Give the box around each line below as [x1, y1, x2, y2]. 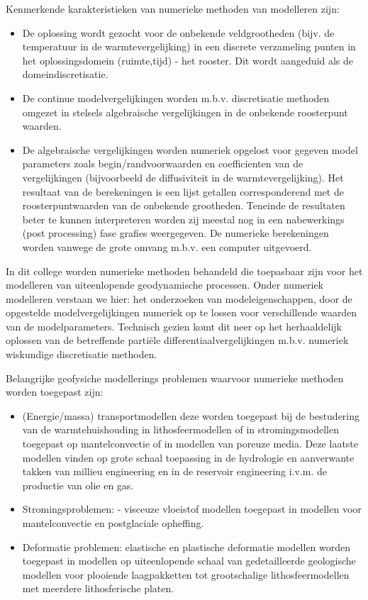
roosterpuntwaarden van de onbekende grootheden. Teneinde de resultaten [22, 198, 345, 213]
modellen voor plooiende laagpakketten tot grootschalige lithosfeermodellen [22, 567, 350, 582]
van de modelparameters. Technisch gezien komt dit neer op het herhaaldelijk [6, 318, 342, 333]
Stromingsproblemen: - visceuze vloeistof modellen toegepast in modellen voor [22, 501, 362, 516]
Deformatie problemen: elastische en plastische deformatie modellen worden [22, 539, 351, 554]
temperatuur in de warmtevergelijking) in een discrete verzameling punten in [22, 39, 356, 54]
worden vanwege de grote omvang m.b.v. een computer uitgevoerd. [22, 239, 312, 254]
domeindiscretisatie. [22, 67, 108, 82]
